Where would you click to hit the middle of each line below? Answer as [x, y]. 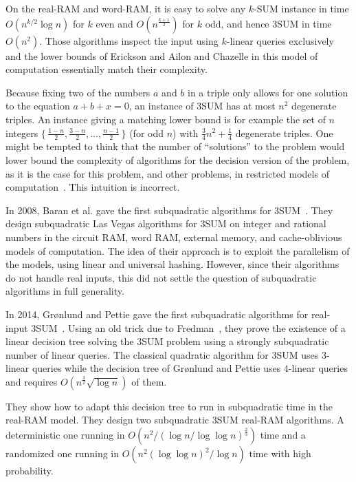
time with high [280, 453]
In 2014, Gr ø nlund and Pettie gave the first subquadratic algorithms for [157, 314]
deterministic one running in [65, 435]
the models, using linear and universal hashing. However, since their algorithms [173, 264]
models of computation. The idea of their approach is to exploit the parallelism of [178, 250]
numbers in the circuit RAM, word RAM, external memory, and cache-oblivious [174, 237]
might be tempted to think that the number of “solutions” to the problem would [175, 146]
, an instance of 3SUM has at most [202, 106]
